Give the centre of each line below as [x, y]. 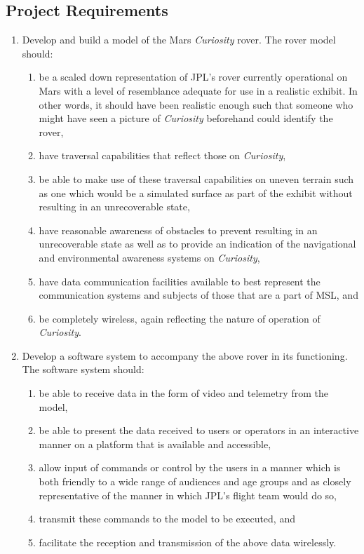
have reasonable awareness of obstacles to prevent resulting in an [178, 230]
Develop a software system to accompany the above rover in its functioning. [185, 355]
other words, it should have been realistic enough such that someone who [196, 104]
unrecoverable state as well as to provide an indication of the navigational [197, 244]
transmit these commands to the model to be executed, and [167, 519]
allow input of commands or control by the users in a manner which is [190, 467]
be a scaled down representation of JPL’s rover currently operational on [193, 77]
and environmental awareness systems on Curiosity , [149, 257]
